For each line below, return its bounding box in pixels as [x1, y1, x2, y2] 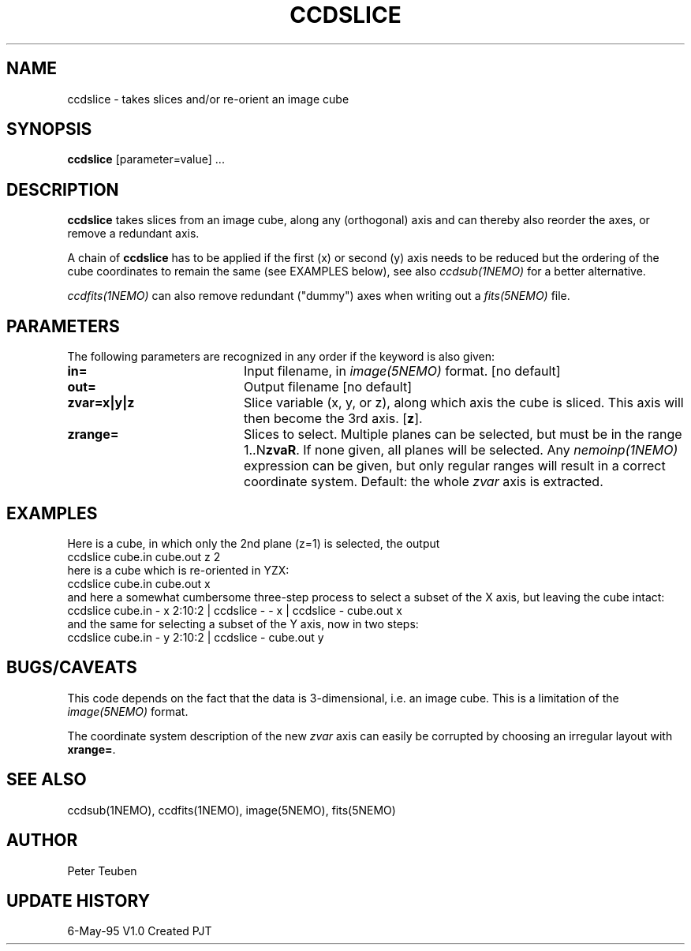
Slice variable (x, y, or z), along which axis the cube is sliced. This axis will [243, 395, 684, 411]
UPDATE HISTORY [6, 890, 151, 911]
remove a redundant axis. [67, 227, 200, 241]
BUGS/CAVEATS [6, 657, 137, 678]
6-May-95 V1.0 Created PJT [67, 924, 212, 938]
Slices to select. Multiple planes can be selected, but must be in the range [243, 426, 682, 443]
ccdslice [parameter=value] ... [67, 152, 225, 167]
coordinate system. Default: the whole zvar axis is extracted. [243, 474, 603, 490]
